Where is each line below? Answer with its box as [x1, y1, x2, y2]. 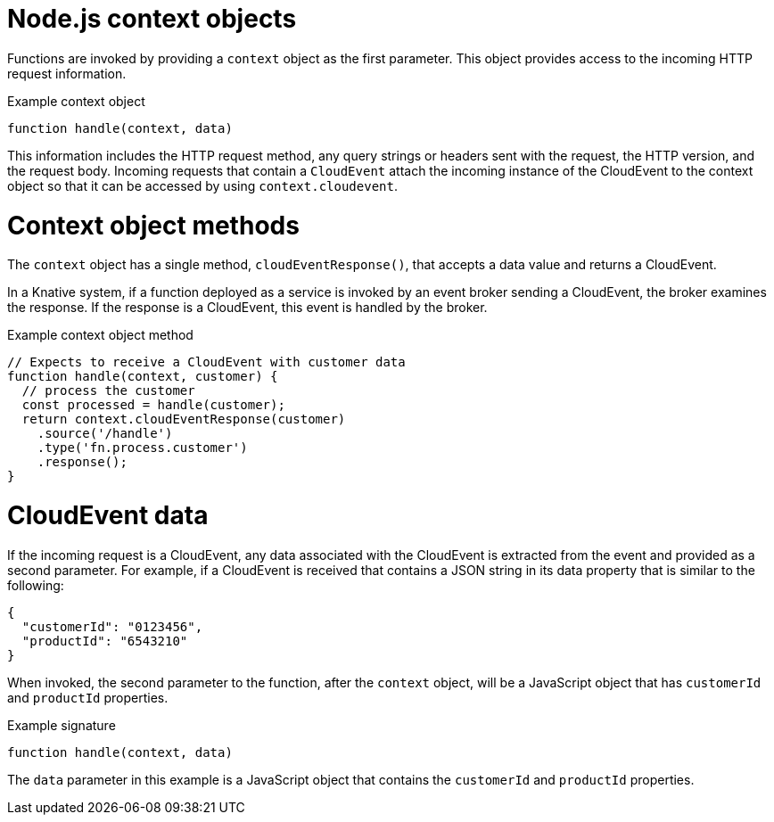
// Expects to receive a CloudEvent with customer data [7, 355, 406, 370]
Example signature [7, 717, 116, 733]
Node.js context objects [7, 4, 297, 34]
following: [7, 577, 64, 593]
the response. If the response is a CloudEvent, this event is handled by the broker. [7, 300, 488, 316]
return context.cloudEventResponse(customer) [21, 412, 346, 427]
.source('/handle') [37, 426, 173, 441]
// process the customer [21, 383, 195, 399]
